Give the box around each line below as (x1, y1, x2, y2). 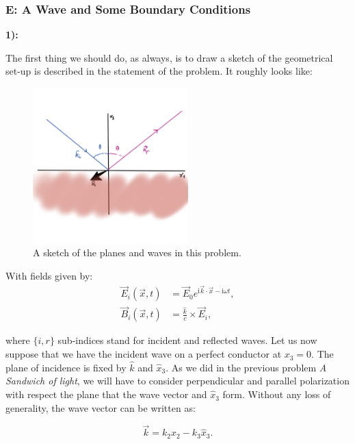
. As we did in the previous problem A (166, 360, 327, 374)
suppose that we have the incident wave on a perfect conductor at (5, 347, 282, 361)
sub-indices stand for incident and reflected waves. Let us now (57, 333, 317, 347)
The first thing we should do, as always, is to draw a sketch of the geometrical (5, 50, 333, 64)
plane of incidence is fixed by (5, 360, 127, 374)
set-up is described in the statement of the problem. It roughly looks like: (5, 64, 313, 78)
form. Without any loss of (222, 387, 331, 402)
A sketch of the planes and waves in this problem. (33, 245, 241, 260)
